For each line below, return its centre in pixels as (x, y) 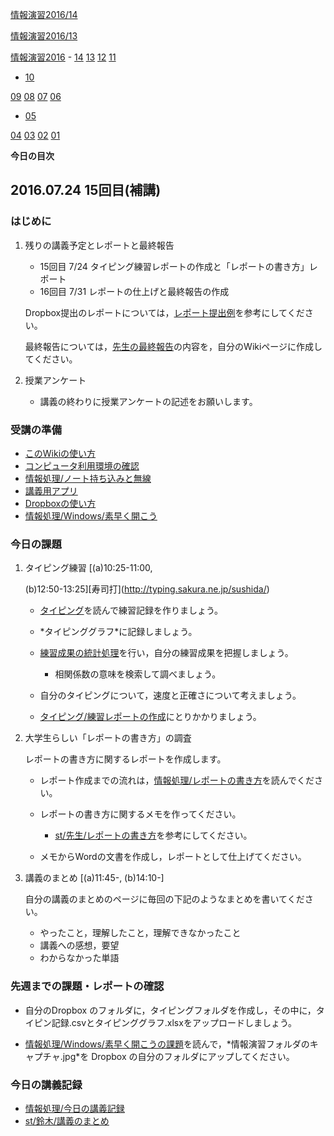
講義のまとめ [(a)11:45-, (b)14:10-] (94, 878)
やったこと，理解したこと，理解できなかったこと (140, 933)
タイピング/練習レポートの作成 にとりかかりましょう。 (150, 717)
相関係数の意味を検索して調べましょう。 (138, 674)
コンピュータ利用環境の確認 (82, 465)
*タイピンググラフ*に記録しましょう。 (118, 632)
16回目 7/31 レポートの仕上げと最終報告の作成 (134, 291)
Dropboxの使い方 (60, 503)
